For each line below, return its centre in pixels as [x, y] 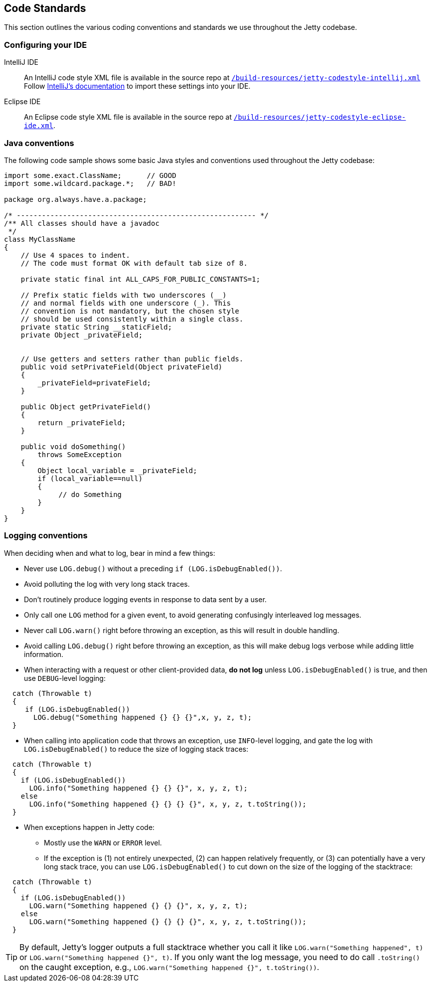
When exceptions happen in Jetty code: [89, 827]
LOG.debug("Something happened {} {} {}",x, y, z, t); [143, 717]
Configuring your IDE [46, 45]
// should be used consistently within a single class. [132, 319]
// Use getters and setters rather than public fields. [132, 359]
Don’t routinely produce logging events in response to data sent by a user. [145, 599]
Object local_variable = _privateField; [117, 470]
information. [44, 654]
